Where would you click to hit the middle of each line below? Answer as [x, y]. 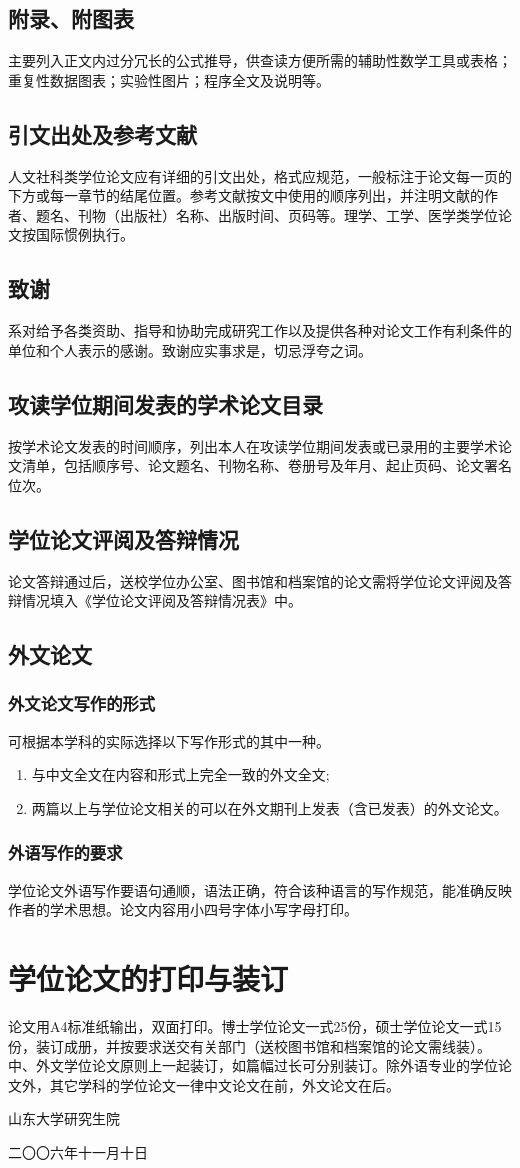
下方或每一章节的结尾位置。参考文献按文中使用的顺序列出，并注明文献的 [246, 195]
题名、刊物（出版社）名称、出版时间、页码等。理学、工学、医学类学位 [266, 214]
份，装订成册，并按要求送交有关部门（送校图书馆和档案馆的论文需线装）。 [249, 1045]
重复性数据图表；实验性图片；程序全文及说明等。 [169, 79]
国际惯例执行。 [84, 234]
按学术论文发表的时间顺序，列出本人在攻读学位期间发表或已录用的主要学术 [253, 445]
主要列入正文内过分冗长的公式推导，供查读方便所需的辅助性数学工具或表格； [260, 60]
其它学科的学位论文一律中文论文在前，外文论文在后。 [224, 1084]
